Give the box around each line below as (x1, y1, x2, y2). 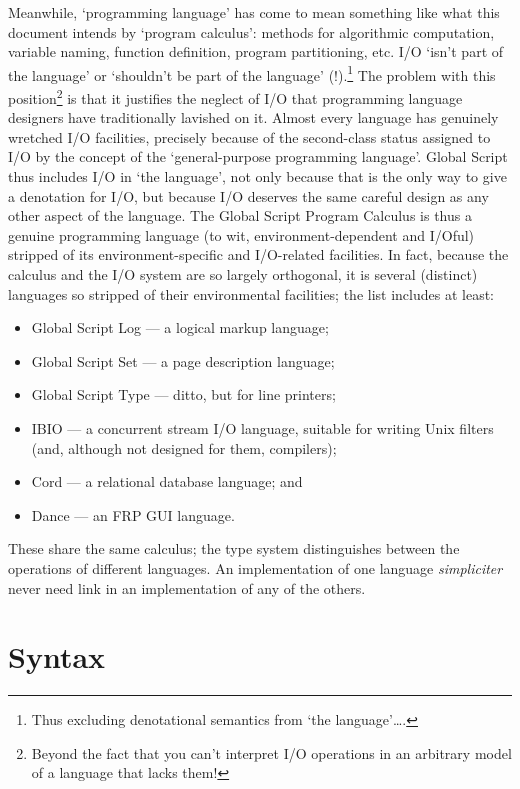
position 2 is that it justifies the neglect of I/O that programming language (8, 85, 463, 108)
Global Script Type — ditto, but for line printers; (31, 384, 336, 405)
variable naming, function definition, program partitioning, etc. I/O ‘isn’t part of (8, 41, 504, 62)
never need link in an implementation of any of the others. (8, 577, 366, 598)
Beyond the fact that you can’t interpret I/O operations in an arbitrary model (31, 742, 512, 763)
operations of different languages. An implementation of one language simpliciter (8, 557, 503, 578)
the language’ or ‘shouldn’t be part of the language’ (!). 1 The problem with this (8, 61, 496, 85)
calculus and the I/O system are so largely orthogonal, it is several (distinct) (8, 264, 478, 285)
